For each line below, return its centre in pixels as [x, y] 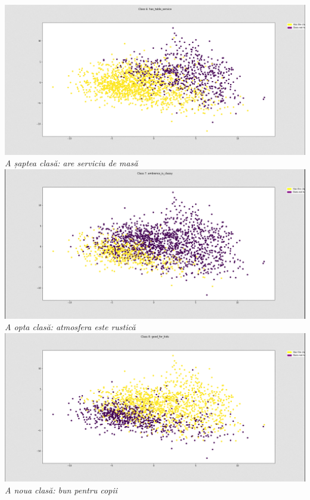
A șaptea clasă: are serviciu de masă [72, 163]
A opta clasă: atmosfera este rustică [70, 327]
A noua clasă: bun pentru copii [61, 490]
